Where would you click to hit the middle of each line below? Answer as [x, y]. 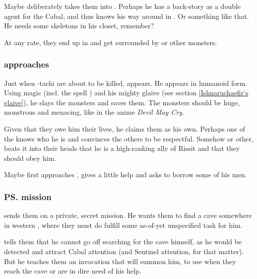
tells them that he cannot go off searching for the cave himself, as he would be [123, 242]
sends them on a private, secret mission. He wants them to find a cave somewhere [128, 215]
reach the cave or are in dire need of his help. [73, 271]
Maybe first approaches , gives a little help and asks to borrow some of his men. [126, 174]
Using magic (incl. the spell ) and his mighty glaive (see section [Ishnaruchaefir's [126, 93]
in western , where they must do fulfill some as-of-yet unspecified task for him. [123, 225]
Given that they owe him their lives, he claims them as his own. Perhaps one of [125, 128]
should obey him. [30, 158]
